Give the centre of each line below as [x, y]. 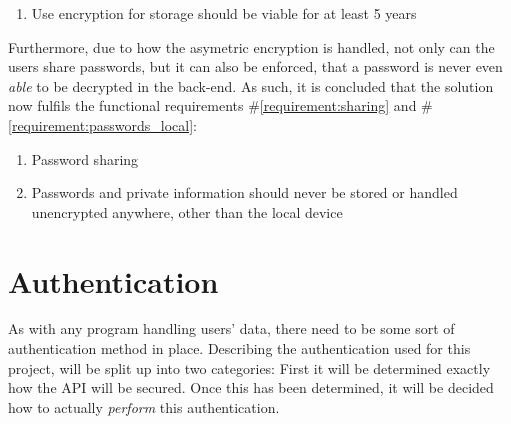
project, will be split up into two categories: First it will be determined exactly [249, 367]
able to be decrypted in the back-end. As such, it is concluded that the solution [251, 85]
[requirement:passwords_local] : [102, 124]
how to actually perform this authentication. [144, 406]
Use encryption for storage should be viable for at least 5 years [224, 13]
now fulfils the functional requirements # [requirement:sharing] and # [220, 105]
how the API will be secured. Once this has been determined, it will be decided [251, 387]
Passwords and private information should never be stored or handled [244, 192]
